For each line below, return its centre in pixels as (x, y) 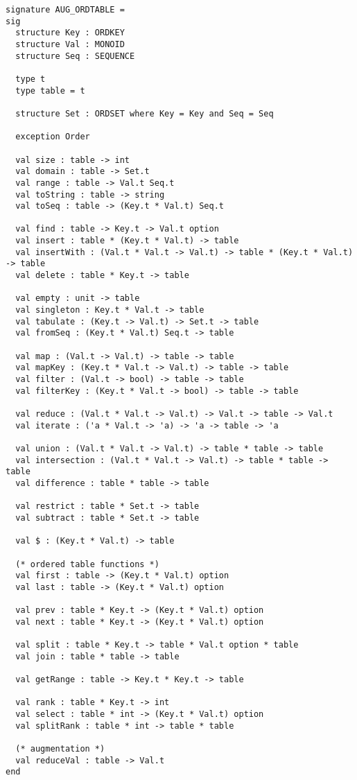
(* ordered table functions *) (87, 564)
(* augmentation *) (60, 749)
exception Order (53, 137)
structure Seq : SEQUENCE (75, 56)
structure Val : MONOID (70, 44)
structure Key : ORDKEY (70, 33)
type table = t (50, 90)
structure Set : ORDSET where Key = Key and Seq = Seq (145, 113)
